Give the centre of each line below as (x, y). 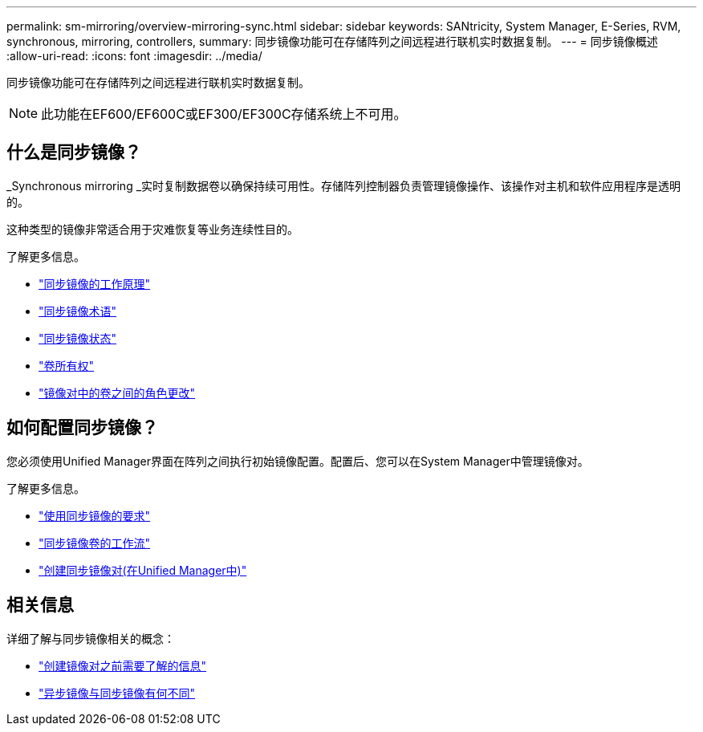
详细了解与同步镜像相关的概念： (91, 638)
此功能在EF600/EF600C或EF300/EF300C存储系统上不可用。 (224, 114)
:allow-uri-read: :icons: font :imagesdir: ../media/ (134, 56)
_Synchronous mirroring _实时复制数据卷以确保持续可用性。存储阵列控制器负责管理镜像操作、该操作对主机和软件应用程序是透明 (344, 185)
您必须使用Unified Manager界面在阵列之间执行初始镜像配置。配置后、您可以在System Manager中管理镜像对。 (298, 461)
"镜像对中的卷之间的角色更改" (117, 392)
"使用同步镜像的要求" (95, 515)
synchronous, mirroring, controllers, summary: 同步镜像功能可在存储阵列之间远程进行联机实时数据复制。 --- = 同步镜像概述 (332, 41)
